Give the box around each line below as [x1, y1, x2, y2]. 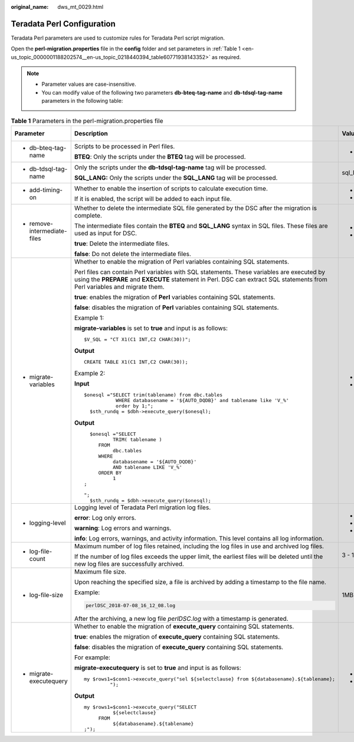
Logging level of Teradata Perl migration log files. [74, 503, 211, 511]
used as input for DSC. [74, 229, 137, 238]
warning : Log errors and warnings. [74, 524, 172, 532]
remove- [29, 219, 53, 228]
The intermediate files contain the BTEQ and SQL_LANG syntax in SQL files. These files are [74, 222, 328, 230]
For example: [74, 653, 110, 662]
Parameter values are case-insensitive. [41, 80, 137, 88]
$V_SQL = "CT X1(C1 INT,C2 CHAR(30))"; [83, 336, 191, 343]
